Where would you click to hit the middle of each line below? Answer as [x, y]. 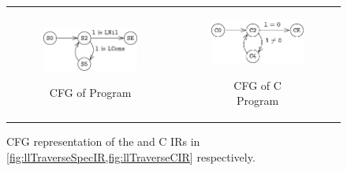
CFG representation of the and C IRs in [103, 141]
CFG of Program [90, 93]
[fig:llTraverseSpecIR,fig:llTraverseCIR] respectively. [131, 156]
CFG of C [257, 85]
